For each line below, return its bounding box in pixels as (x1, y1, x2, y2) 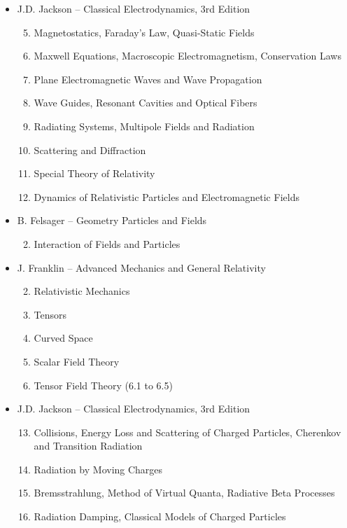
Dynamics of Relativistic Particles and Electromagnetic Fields (34, 189, 299, 204)
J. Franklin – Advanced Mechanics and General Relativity (17, 260, 266, 275)
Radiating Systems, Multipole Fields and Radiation (34, 118, 255, 133)
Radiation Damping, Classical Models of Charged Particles (34, 509, 286, 524)
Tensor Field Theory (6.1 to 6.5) (34, 377, 173, 392)
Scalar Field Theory (34, 354, 120, 368)
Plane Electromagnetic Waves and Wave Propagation (34, 71, 262, 86)
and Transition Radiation (34, 438, 143, 453)
